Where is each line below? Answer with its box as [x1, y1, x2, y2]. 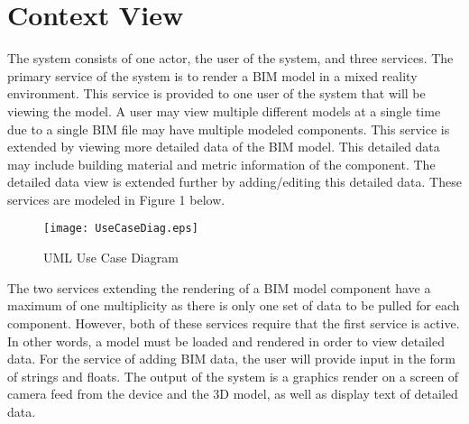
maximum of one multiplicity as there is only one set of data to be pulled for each [7, 296, 460, 315]
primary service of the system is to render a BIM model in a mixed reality [7, 66, 418, 85]
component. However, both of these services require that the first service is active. [7, 313, 460, 332]
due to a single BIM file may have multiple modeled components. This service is [7, 119, 450, 138]
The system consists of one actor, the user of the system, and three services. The [7, 49, 454, 68]
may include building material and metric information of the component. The [7, 154, 436, 173]
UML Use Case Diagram [43, 248, 179, 267]
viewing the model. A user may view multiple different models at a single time [7, 101, 441, 120]
